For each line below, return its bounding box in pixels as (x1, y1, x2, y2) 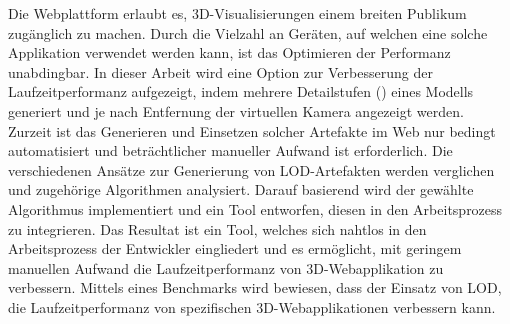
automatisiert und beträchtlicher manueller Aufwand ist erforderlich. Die (8, 140, 453, 161)
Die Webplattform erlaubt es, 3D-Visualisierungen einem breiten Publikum (8, 3, 467, 23)
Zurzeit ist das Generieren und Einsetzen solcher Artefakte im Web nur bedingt (8, 120, 496, 141)
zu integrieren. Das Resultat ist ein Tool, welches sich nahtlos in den (8, 218, 427, 239)
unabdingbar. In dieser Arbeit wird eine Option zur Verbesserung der (8, 61, 433, 82)
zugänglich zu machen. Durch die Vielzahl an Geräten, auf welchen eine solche (8, 22, 488, 43)
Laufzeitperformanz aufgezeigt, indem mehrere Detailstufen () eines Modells (8, 81, 474, 102)
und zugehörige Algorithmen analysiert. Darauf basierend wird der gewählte (8, 179, 474, 200)
